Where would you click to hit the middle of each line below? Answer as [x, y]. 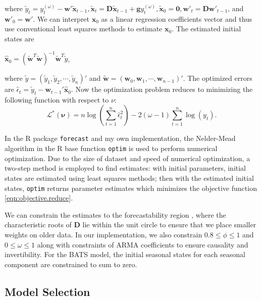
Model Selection [47, 291]
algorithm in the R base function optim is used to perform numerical [111, 148]
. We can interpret [61, 18]
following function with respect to [57, 99]
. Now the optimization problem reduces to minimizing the [162, 89]
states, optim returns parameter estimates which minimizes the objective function [131, 188]
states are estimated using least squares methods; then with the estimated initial [129, 178]
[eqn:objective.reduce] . [39, 198]
